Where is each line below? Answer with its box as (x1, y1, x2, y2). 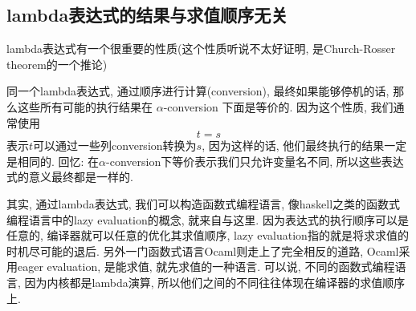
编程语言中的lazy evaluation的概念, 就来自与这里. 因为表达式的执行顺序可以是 (6, 211, 409, 228)
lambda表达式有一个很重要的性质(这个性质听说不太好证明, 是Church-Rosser (6, 40, 396, 57)
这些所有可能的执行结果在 (17, 98, 153, 115)
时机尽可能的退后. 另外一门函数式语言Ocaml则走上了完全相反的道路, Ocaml (6, 242, 399, 259)
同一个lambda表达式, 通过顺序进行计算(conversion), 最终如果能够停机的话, (6, 83, 389, 99)
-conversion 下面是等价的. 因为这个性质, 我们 (163, 98, 394, 115)
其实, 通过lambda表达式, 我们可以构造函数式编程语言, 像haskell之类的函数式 (6, 195, 401, 212)
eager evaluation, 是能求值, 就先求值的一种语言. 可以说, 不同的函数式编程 (17, 258, 395, 275)
